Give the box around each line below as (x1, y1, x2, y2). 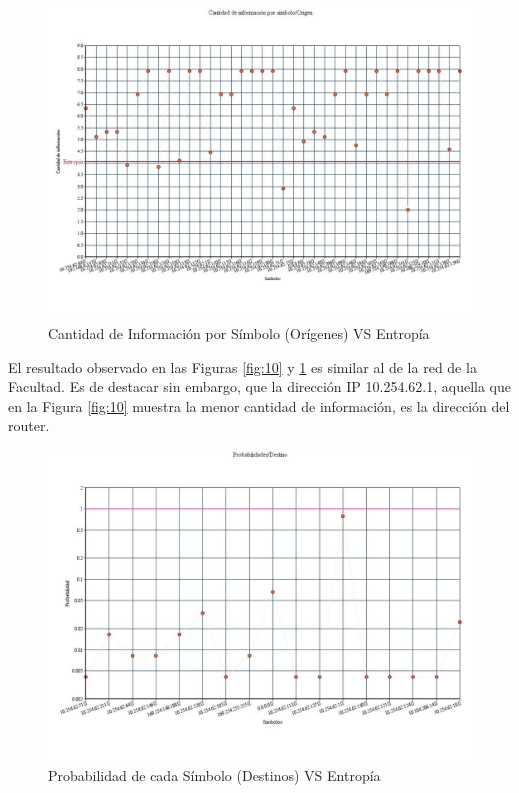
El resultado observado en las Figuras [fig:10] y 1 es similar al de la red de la (8, 356, 477, 377)
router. (8, 415, 50, 436)
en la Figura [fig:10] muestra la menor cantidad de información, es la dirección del (8, 395, 510, 416)
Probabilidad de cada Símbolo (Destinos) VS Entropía (48, 764, 381, 785)
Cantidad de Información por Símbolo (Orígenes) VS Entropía (48, 322, 430, 343)
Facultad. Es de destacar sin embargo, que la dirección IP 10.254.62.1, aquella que (8, 376, 511, 397)
